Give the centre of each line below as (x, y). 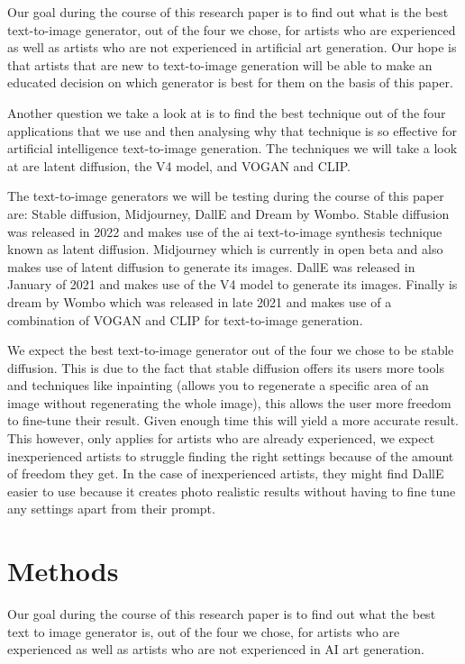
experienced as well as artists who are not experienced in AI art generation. (216, 649)
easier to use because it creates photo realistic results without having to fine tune (232, 491)
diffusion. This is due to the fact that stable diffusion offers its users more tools (226, 367)
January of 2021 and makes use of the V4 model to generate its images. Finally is (232, 284)
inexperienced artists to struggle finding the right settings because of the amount (231, 455)
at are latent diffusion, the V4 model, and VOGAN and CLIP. (179, 165)
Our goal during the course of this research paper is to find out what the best (222, 614)
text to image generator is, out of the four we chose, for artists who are (204, 631)
